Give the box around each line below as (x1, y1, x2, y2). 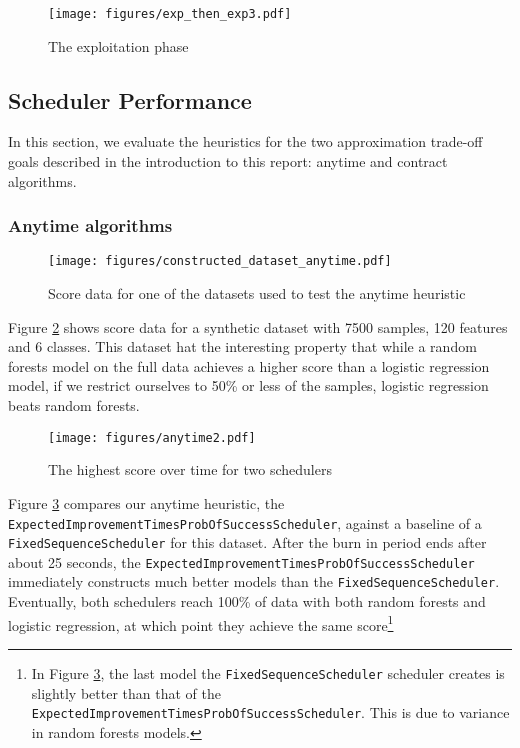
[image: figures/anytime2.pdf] (48, 430, 256, 445)
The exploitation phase (48, 35, 189, 56)
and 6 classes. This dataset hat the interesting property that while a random (8, 336, 477, 357)
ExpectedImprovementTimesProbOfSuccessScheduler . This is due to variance (31, 702, 510, 723)
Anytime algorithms (8, 213, 173, 238)
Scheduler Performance (8, 84, 252, 115)
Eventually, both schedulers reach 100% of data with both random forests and (8, 591, 486, 612)
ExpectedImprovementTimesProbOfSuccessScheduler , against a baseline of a (8, 512, 482, 533)
